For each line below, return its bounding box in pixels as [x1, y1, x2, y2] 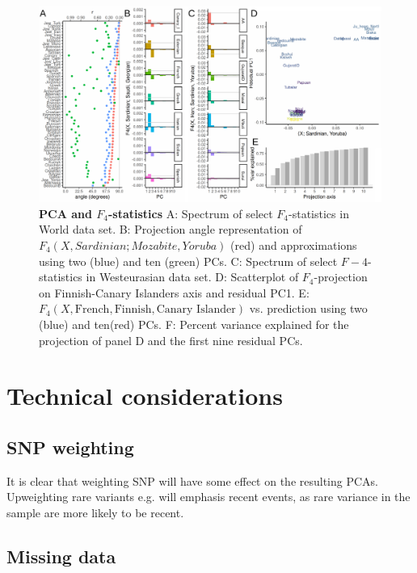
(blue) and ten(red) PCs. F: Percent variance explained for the [39, 315, 349, 332]
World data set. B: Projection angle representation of [39, 221, 302, 238]
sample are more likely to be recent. [6, 503, 184, 520]
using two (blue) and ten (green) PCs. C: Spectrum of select [39, 252, 338, 269]
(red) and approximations [230, 237, 357, 253]
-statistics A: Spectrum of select [107, 204, 273, 221]
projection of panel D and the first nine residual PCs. [39, 331, 303, 348]
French [74, 304, 110, 316]
